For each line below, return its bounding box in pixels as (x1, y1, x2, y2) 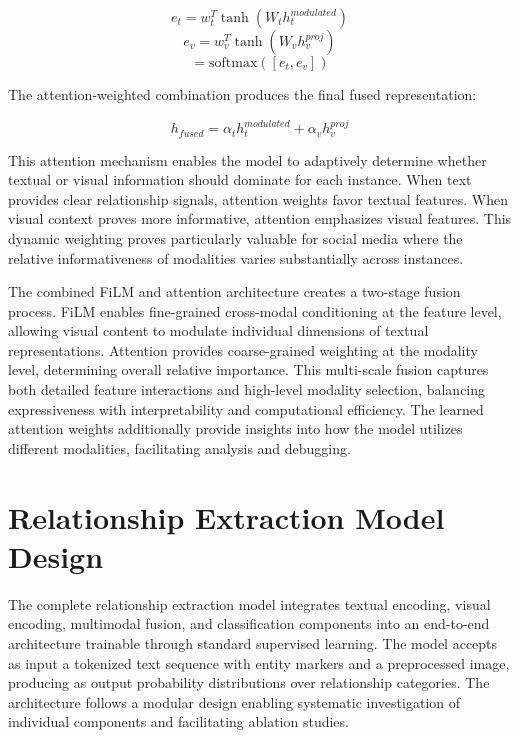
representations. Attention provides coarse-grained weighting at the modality (8, 339, 478, 360)
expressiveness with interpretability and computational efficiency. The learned (8, 398, 484, 419)
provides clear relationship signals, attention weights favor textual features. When (8, 188, 509, 209)
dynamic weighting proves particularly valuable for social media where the (8, 227, 463, 248)
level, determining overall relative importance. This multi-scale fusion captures (8, 359, 489, 380)
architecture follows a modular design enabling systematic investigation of (8, 691, 461, 712)
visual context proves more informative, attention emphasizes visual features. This (8, 208, 512, 229)
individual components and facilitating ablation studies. (8, 711, 349, 732)
